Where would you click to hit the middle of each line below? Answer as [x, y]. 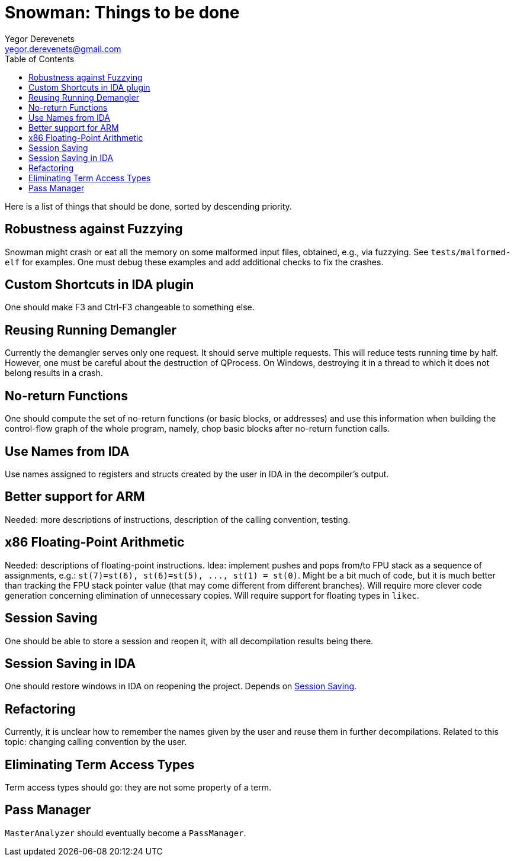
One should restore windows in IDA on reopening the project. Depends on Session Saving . [181, 686]
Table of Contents [40, 59]
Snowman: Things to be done [122, 12]
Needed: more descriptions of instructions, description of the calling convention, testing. [178, 519]
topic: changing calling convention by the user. [96, 742]
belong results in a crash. [54, 373]
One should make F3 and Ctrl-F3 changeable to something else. [130, 307]
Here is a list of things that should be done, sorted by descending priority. [148, 206]
